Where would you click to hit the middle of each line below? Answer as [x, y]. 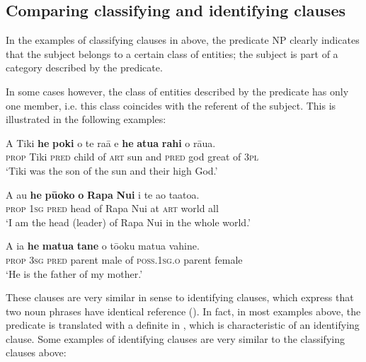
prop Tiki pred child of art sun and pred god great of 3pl [132, 157]
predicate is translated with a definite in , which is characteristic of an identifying [183, 325]
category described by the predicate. [84, 68]
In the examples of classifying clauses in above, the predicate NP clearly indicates [183, 40]
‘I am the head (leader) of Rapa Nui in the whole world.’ [128, 222]
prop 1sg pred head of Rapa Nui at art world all [112, 208]
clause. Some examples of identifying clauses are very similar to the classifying [175, 338]
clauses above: [36, 352]
